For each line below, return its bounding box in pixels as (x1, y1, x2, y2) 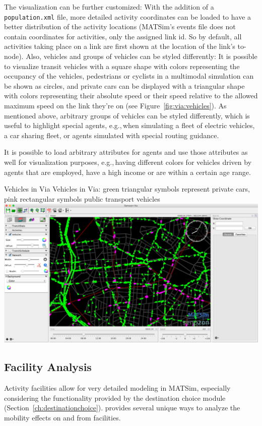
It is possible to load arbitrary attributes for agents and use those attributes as (4, 147, 248, 157)
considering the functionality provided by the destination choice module (4, 392, 226, 403)
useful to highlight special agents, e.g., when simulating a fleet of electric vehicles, (4, 120, 255, 131)
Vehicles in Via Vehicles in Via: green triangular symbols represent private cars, (4, 184, 250, 194)
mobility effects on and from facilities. (4, 412, 121, 423)
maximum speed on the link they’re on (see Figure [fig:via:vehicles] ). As (4, 100, 227, 110)
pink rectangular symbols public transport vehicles (4, 193, 160, 204)
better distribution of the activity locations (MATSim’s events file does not (4, 21, 236, 32)
